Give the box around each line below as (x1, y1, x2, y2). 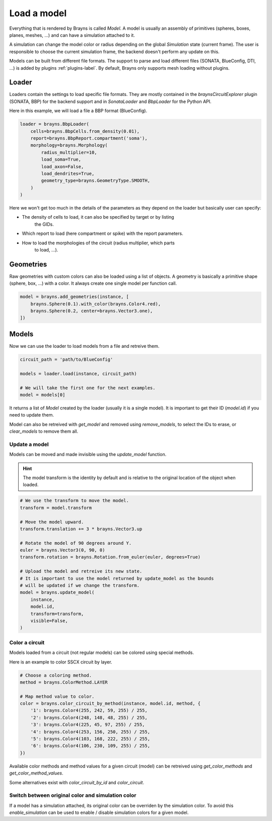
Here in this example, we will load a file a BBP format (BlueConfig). (9, 108, 148, 114)
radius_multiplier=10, (41, 149, 98, 155)
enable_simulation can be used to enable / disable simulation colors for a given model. (9, 809, 189, 815)
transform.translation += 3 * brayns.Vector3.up (20, 526, 143, 532)
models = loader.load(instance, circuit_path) (20, 371, 137, 376)
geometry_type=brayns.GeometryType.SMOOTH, (41, 178, 151, 184)
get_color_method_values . (9, 770, 63, 776)
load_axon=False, (41, 164, 84, 169)
